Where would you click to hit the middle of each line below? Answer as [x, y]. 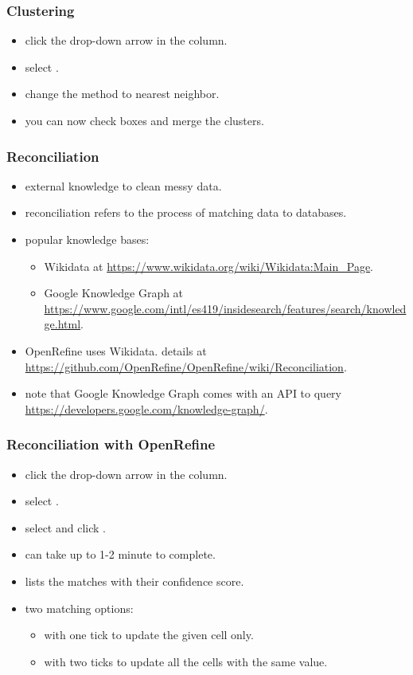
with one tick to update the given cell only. [149, 635]
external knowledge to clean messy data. [123, 185]
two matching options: [79, 608]
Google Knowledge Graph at [114, 293]
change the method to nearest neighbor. [122, 94]
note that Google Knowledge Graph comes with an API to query [183, 393]
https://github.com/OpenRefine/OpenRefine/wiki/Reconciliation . [186, 366]
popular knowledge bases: [87, 239]
